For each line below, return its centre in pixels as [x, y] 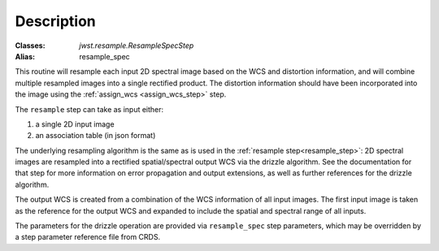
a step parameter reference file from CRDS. [88, 237]
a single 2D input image [75, 124]
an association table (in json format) [96, 136]
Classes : [30, 45]
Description [56, 21]
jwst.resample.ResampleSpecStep [137, 45]
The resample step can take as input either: [89, 109]
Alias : [25, 56]
